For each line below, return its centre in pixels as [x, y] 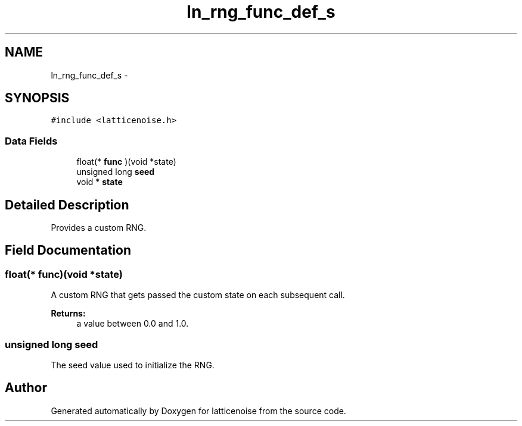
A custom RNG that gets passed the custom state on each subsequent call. [198, 295]
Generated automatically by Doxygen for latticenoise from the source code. [198, 411]
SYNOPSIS [37, 98]
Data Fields [31, 141]
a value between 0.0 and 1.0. [133, 324]
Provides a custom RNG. [99, 228]
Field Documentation [68, 250]
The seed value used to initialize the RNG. [133, 365]
